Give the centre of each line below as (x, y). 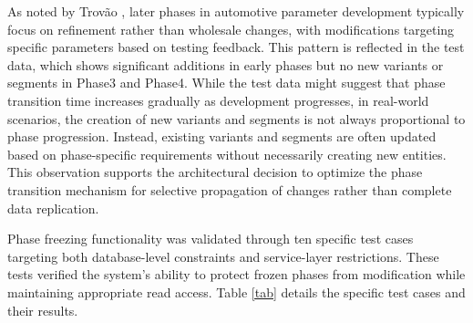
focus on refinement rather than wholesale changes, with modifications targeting (231, 29)
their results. (43, 310)
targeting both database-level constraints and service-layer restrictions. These (223, 256)
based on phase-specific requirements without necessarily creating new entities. (227, 154)
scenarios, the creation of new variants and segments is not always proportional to (236, 118)
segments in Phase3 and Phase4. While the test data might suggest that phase (226, 83)
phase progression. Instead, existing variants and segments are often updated (222, 136)
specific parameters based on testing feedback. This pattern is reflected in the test (236, 47)
